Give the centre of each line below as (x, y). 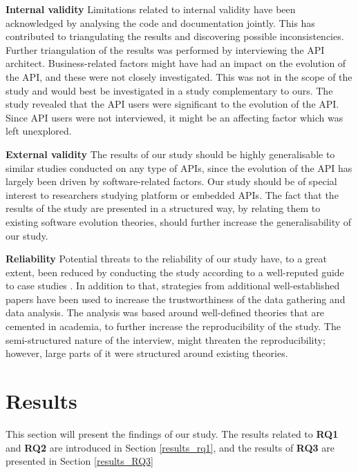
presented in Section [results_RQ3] (80, 461)
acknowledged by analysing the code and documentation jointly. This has (160, 22)
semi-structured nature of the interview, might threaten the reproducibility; (166, 339)
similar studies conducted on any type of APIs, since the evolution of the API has (179, 167)
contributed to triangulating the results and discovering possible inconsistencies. (175, 36)
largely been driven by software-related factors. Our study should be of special (171, 181)
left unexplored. (39, 131)
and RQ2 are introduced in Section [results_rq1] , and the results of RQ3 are (170, 447)
